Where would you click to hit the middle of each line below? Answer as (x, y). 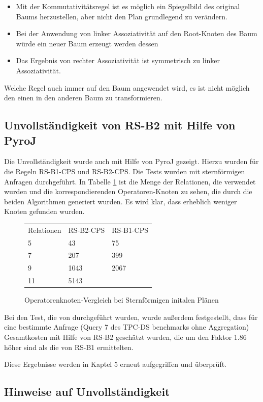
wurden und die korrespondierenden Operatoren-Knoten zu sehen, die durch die (128, 191)
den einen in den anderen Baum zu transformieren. (83, 98)
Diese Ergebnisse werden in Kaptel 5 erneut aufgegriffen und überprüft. (116, 364)
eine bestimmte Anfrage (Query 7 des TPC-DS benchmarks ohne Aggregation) (127, 327)
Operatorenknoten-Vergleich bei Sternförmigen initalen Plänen (122, 300)
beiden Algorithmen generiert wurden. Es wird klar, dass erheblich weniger (121, 201)
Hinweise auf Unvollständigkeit (87, 392)
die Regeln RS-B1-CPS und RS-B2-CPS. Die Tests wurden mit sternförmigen (125, 171)
